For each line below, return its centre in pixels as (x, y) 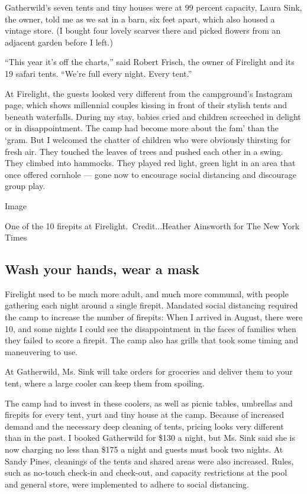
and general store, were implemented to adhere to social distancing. (127, 484)
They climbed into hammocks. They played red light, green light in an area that (150, 163)
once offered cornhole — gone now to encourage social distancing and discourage (151, 174)
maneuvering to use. (41, 351)
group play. (25, 186)
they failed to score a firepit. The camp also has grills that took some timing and (151, 340)
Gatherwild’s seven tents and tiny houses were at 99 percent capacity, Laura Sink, (153, 7)
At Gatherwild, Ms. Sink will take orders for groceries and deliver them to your (149, 371)
